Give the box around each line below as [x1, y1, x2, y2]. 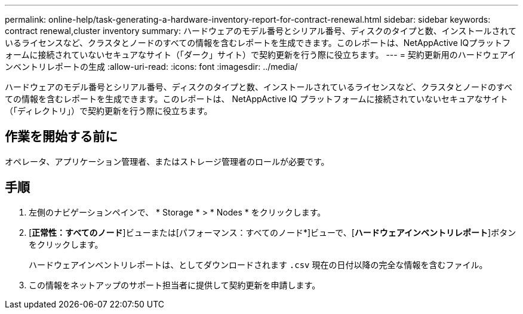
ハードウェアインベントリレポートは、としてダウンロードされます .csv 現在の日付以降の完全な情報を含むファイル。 [29, 259, 488, 270]
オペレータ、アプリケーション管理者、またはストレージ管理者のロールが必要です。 [5, 156, 330, 167]
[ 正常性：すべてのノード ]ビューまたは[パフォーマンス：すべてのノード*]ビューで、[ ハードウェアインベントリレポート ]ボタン [29, 227, 516, 238]
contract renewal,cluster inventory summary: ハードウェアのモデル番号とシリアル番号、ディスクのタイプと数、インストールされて [5, 26, 517, 36]
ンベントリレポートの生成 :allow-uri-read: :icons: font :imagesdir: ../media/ [5, 61, 298, 72]
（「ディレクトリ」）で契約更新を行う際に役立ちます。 [5, 106, 213, 116]
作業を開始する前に [5, 129, 118, 144]
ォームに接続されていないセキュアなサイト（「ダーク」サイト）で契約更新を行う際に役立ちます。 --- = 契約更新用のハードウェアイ [5, 50, 516, 60]
